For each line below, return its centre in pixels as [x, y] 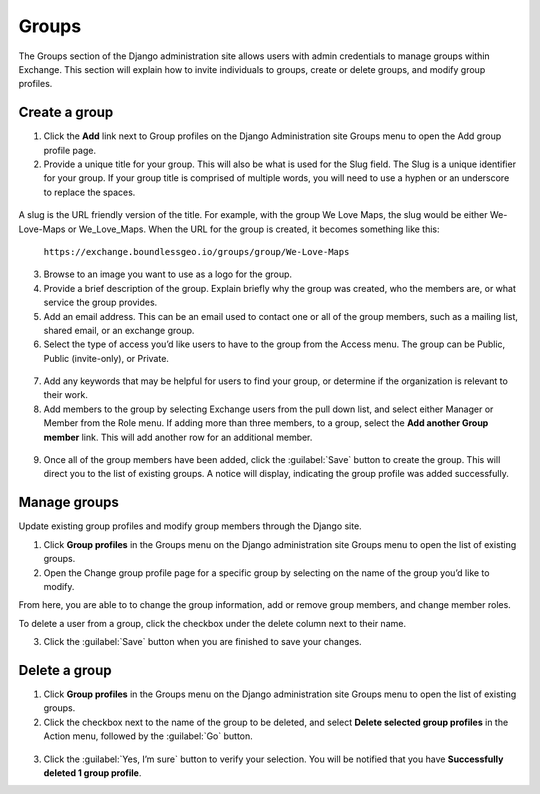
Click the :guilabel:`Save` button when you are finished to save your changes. [202, 642]
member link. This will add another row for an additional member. [178, 437]
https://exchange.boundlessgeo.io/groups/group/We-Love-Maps [196, 251]
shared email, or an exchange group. [119, 330]
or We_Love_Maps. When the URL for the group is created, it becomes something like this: [253, 229]
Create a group [66, 112]
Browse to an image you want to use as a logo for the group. [168, 274]
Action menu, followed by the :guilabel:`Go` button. [148, 736]
